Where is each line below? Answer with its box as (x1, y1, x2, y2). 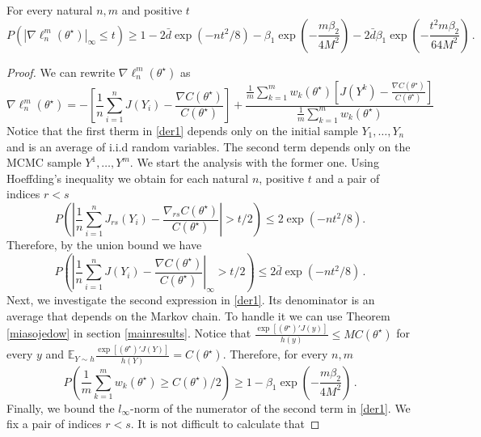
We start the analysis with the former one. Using (137, 154, 379, 171)
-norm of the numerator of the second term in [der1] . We (130, 399, 411, 416)
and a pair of (315, 169, 380, 186)
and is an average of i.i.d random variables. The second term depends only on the (6, 138, 411, 155)
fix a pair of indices (6, 415, 102, 432)
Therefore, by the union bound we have (6, 236, 202, 252)
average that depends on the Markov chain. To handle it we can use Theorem (6, 307, 390, 324)
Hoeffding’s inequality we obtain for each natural (6, 169, 249, 186)
